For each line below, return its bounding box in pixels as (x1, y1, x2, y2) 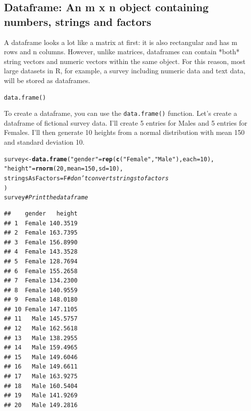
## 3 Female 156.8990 (4, 238, 78, 246)
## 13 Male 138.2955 (4, 334, 78, 342)
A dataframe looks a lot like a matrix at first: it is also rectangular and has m (4, 37, 237, 47)
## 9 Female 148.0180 (4, 296, 78, 303)
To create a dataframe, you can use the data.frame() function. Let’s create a (4, 108, 237, 118)
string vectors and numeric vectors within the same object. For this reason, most (4, 56, 246, 66)
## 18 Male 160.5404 (4, 382, 78, 389)
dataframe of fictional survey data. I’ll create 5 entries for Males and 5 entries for (4, 117, 248, 128)
